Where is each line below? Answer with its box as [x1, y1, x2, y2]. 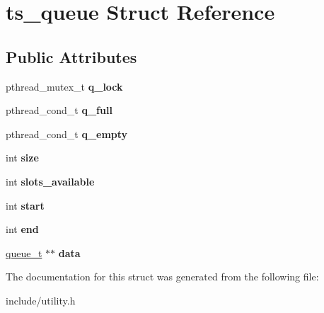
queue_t [6, 245, 42, 260]
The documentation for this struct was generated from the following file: [6, 269, 319, 284]
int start [6, 198, 45, 212]
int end [6, 222, 39, 237]
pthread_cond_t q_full [6, 103, 112, 118]
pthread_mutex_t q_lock [6, 79, 123, 93]
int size [6, 150, 39, 165]
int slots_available [6, 173, 95, 188]
